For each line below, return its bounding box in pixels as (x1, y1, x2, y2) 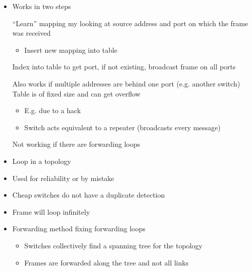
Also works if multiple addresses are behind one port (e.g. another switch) (12, 78, 240, 88)
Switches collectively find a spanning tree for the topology (24, 240, 203, 250)
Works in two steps (12, 1, 71, 11)
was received (12, 28, 51, 38)
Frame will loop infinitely (12, 206, 90, 217)
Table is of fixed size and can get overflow (12, 88, 141, 99)
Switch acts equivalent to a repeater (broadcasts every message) (24, 122, 221, 132)
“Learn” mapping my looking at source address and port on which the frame (12, 18, 248, 28)
